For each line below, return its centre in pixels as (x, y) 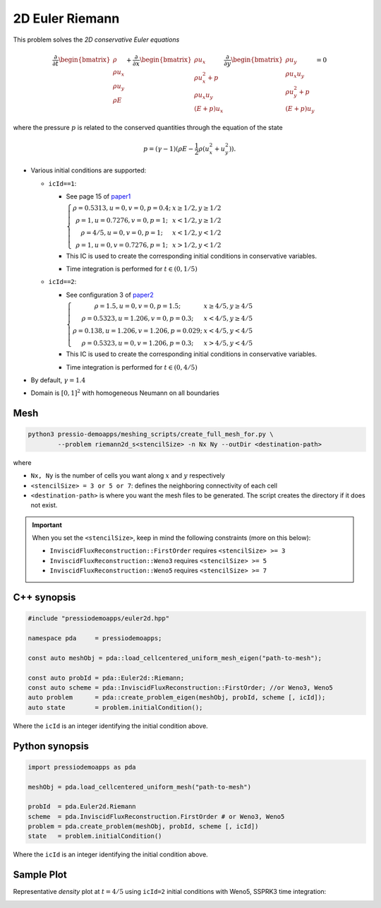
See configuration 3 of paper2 (110, 295)
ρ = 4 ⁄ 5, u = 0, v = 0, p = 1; (122, 232)
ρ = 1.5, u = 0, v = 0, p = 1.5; (138, 306)
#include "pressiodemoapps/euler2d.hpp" (98, 619)
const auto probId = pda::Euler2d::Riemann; (106, 678)
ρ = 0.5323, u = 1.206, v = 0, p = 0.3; (138, 319)
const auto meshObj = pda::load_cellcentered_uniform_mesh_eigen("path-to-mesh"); (175, 658)
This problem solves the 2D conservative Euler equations (96, 40)
